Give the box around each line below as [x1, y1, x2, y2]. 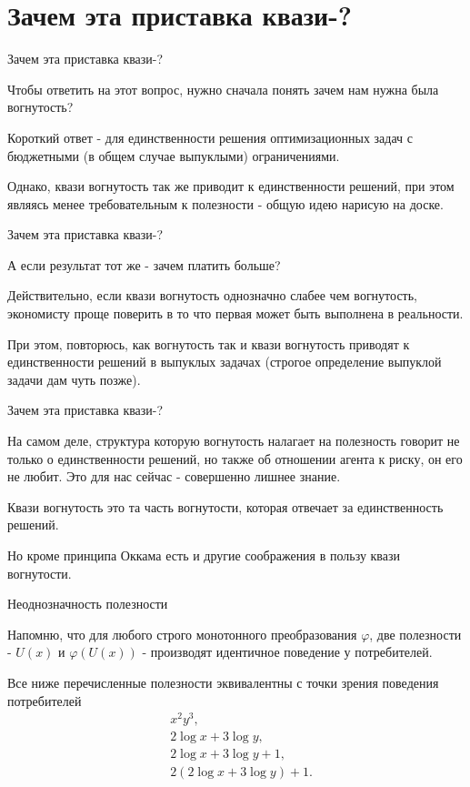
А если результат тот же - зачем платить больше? [7, 255, 281, 274]
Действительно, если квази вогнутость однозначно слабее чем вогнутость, [7, 286, 418, 305]
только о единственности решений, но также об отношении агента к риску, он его [7, 449, 463, 468]
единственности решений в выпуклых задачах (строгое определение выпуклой [7, 352, 442, 371]
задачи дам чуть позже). [7, 369, 141, 388]
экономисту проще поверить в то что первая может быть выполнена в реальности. [7, 304, 464, 323]
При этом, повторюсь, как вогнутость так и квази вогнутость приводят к [7, 334, 410, 353]
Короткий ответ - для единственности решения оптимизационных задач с [7, 127, 414, 146]
